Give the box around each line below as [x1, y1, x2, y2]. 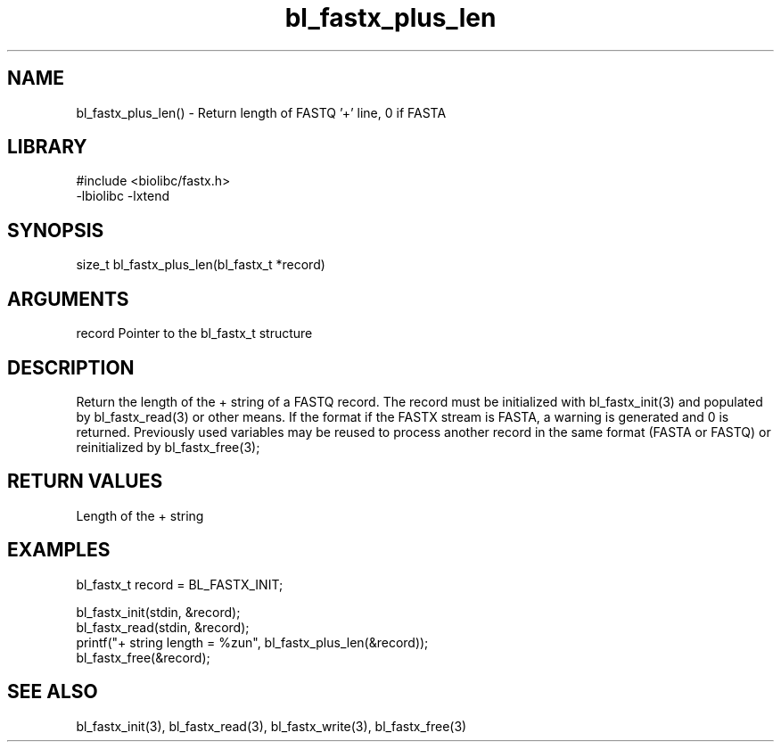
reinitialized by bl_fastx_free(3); [76, 439, 260, 455]
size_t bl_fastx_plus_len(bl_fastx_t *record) [76, 257, 325, 273]
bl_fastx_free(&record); [76, 649, 210, 665]
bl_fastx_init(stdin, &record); [76, 604, 241, 620]
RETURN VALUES [7, 470, 163, 493]
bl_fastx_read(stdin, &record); [76, 619, 250, 635]
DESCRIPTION [7, 356, 135, 379]
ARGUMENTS [7, 287, 129, 310]
